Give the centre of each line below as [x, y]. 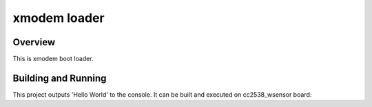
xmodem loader [59, 18]
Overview [34, 42]
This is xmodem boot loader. [53, 59]
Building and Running [60, 78]
